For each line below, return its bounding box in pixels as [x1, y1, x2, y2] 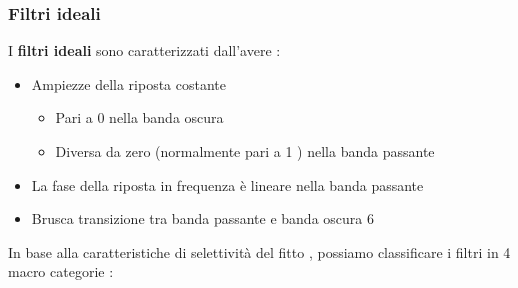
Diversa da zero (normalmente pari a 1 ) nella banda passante [55, 141, 435, 161]
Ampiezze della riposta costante [31, 73, 227, 94]
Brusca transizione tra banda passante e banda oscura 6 [31, 208, 374, 229]
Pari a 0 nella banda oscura [55, 107, 224, 128]
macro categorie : [8, 261, 114, 282]
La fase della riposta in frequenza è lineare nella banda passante [31, 174, 424, 195]
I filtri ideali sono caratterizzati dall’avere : [8, 40, 281, 61]
